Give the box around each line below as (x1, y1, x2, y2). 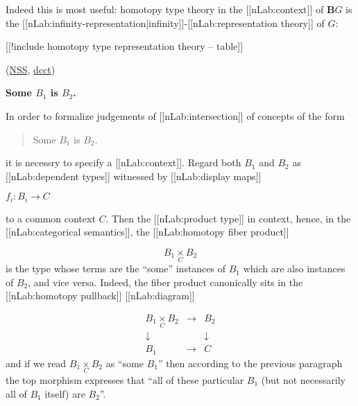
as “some (105, 355, 144, 370)
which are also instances (243, 261, 346, 276)
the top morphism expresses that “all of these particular (6, 372, 244, 387)
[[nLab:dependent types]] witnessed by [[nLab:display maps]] (6, 168, 262, 183)
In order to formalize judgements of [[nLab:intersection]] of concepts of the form (6, 108, 345, 123)
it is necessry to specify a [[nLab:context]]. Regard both (6, 155, 241, 170)
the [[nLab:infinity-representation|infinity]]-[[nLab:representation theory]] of (6, 15, 325, 30)
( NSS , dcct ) (6, 62, 56, 76)
